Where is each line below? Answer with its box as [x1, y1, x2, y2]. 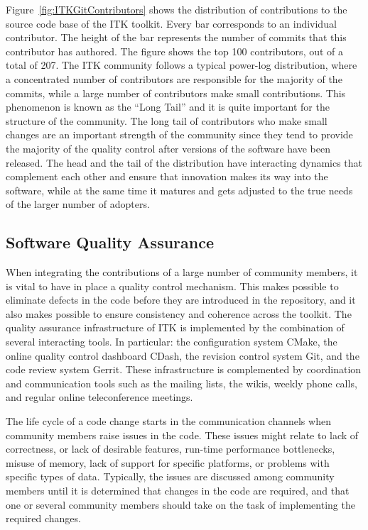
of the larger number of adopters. [6, 197, 150, 211]
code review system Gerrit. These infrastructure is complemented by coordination [6, 362, 362, 377]
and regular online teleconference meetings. [6, 390, 193, 404]
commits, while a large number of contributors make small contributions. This [6, 85, 346, 100]
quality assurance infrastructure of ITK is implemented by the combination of [6, 320, 345, 335]
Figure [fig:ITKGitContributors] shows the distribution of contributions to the [6, 2, 347, 16]
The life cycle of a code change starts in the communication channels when [6, 414, 331, 429]
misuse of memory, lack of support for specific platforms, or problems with [6, 455, 330, 470]
